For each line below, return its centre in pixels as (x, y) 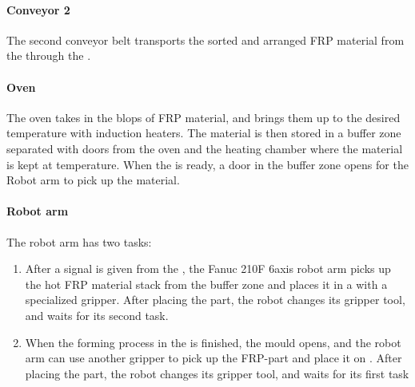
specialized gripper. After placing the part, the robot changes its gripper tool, (215, 300)
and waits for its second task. (97, 315)
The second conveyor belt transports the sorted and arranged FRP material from (206, 39)
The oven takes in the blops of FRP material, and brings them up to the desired (204, 117)
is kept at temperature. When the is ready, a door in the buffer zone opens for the (207, 164)
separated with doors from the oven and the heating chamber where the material (205, 148)
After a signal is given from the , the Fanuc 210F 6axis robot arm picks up (208, 269)
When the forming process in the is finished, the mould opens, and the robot (213, 342)
